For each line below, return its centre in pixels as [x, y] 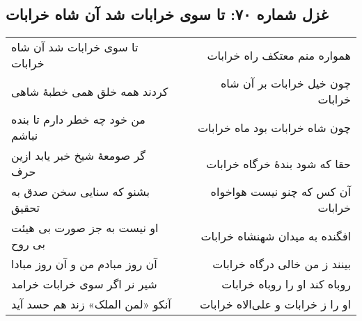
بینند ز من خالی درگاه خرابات [282, 264]
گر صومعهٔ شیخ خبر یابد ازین [78, 156]
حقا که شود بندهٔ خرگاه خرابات [278, 163]
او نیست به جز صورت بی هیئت [85, 228]
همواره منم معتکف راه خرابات [279, 55]
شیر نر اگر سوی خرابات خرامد [84, 284]
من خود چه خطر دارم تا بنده [78, 120]
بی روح [28, 244]
